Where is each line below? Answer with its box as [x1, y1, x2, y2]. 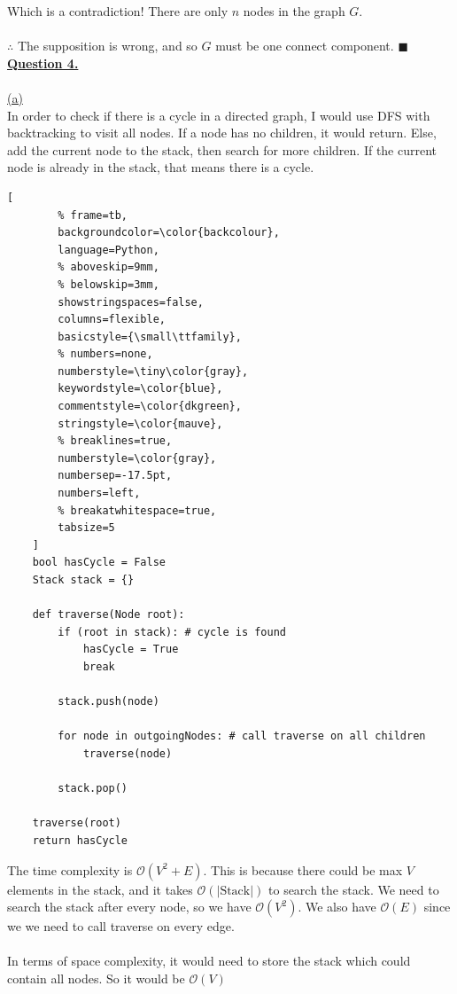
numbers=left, [58, 487, 141, 500]
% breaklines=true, [58, 434, 173, 448]
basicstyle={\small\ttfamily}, [58, 330, 242, 343]
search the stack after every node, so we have [7, 897, 252, 916]
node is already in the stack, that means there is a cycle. [7, 158, 314, 176]
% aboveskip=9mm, [58, 261, 159, 274]
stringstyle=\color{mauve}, [58, 417, 223, 430]
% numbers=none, [58, 348, 153, 361]
